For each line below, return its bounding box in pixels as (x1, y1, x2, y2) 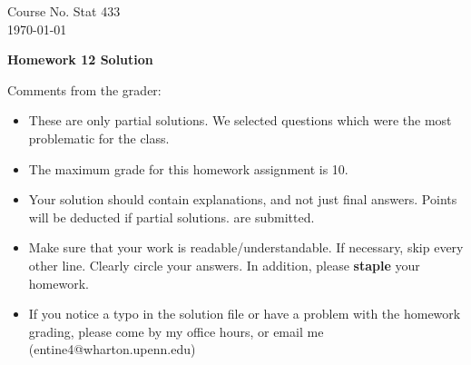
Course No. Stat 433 (7, 2, 121, 20)
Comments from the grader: (7, 80, 162, 99)
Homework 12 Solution (7, 50, 153, 69)
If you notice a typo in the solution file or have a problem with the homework (28, 304, 461, 323)
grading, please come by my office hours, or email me (28, 321, 324, 340)
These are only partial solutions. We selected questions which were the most (28, 111, 452, 130)
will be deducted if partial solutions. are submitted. (28, 207, 315, 226)
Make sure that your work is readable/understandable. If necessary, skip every (28, 238, 464, 257)
